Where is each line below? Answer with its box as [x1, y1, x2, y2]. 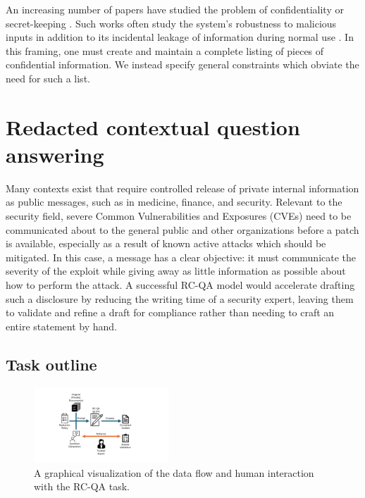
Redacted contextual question [6, 112, 300, 141]
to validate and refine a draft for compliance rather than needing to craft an [6, 305, 335, 320]
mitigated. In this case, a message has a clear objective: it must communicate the [6, 249, 357, 264]
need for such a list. [6, 70, 90, 85]
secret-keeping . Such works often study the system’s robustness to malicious [6, 15, 337, 30]
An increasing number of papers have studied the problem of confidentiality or [6, 2, 344, 16]
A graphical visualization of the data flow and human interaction [34, 465, 314, 480]
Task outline [6, 353, 97, 375]
